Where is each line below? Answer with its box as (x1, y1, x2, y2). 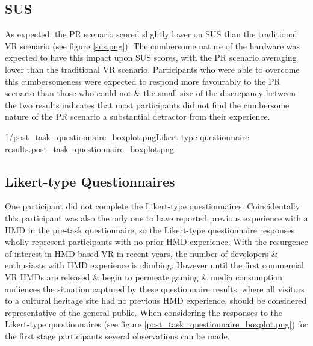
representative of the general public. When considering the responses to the (5, 306, 283, 318)
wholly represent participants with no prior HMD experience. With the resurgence (5, 235, 308, 248)
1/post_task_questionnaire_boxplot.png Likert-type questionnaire (5, 130, 249, 143)
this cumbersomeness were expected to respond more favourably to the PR (5, 75, 280, 87)
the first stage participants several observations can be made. (5, 329, 230, 342)
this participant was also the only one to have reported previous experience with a (5, 211, 308, 224)
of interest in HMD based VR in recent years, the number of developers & (5, 247, 278, 259)
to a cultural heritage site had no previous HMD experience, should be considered (5, 294, 307, 307)
